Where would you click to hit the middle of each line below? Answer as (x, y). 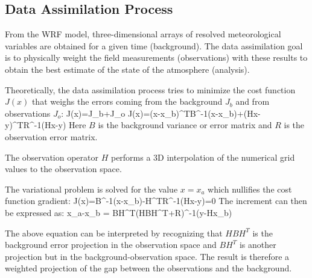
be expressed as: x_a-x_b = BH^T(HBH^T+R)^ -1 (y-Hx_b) (119, 212)
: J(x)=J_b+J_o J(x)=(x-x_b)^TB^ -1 (135, 113)
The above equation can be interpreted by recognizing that (114, 233)
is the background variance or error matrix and (185, 125)
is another (258, 245)
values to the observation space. (63, 169)
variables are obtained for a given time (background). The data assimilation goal (154, 45)
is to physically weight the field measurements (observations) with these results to (156, 57)
